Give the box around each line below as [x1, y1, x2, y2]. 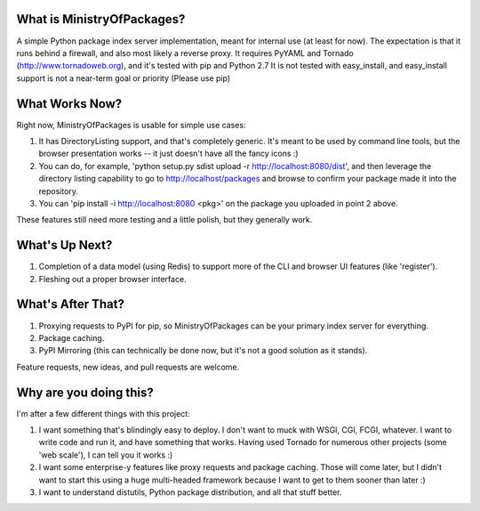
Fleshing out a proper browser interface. [38, 273, 187, 284]
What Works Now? [16, 96, 123, 111]
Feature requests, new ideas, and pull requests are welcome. [16, 361, 240, 372]
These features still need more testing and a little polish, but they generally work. [16, 215, 313, 225]
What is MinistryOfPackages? [16, 12, 186, 27]
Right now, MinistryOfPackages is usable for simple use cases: [16, 119, 246, 130]
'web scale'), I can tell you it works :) [38, 450, 173, 460]
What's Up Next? [16, 238, 113, 253]
